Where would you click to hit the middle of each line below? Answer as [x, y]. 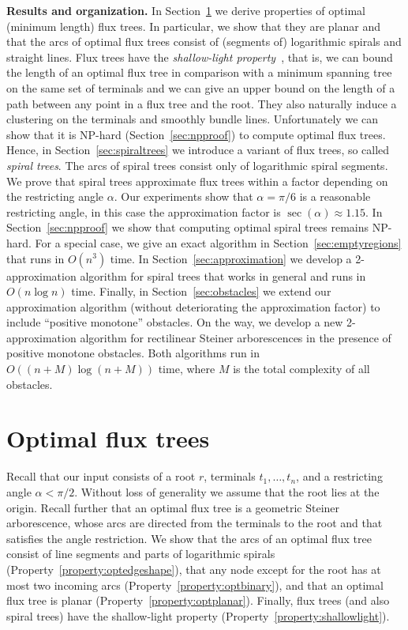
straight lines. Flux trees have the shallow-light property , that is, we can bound [200, 57]
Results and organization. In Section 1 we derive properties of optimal [186, 10]
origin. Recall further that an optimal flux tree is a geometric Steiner [173, 507]
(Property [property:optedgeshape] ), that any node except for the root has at [194, 569]
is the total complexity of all [301, 369]
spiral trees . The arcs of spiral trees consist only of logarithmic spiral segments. [197, 165]
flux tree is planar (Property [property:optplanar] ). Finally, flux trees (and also [198, 600]
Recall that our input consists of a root [101, 476]
